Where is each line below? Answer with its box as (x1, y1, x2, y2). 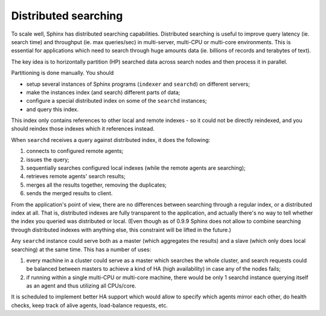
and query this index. (26, 106, 79, 113)
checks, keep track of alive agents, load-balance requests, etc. (11, 301, 168, 309)
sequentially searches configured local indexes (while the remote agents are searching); (26, 164, 246, 172)
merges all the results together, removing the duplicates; (26, 181, 167, 189)
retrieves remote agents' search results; (26, 173, 126, 180)
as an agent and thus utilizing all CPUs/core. (26, 282, 136, 289)
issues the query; (26, 156, 69, 163)
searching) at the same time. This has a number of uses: (11, 245, 152, 253)
